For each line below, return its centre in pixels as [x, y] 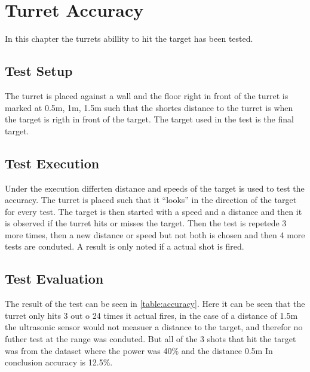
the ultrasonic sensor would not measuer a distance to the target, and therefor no [154, 327]
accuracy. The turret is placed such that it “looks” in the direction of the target [151, 200]
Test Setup [39, 71]
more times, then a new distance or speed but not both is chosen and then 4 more [155, 234]
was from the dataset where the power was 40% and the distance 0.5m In [139, 350]
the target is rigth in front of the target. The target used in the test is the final [149, 119]
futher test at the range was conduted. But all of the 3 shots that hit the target [151, 339]
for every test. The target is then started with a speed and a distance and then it [154, 211]
